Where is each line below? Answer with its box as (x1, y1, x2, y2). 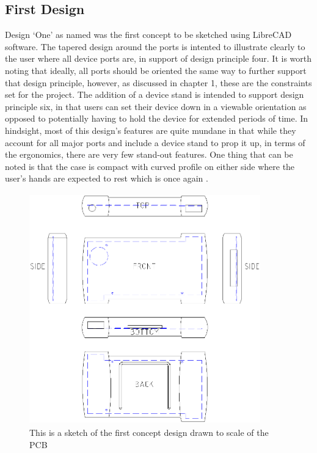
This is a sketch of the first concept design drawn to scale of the (29, 426, 269, 439)
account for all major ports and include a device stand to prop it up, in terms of (5, 136, 305, 149)
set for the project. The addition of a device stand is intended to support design (5, 88, 304, 101)
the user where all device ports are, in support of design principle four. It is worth (5, 52, 312, 65)
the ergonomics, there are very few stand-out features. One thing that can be (5, 148, 293, 161)
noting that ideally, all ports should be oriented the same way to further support (5, 64, 307, 76)
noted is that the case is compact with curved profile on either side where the (5, 160, 295, 172)
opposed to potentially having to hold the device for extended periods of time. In (5, 112, 308, 125)
